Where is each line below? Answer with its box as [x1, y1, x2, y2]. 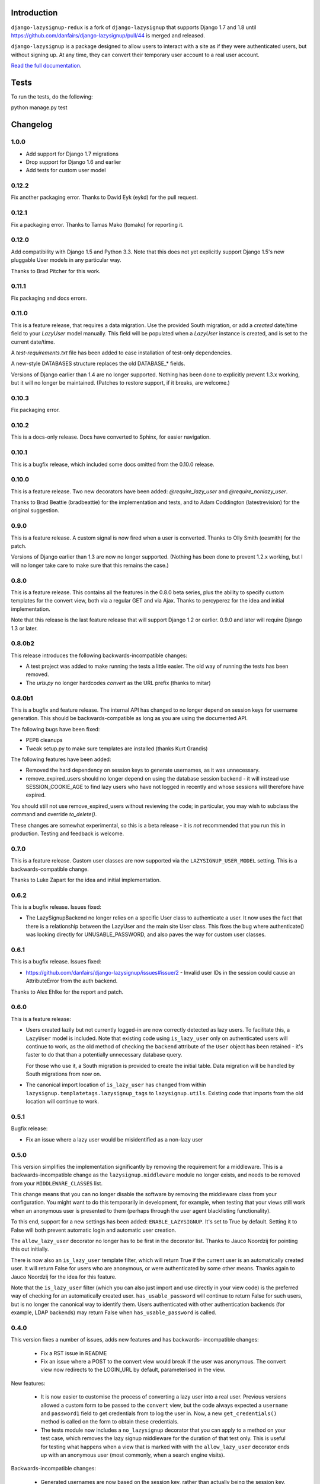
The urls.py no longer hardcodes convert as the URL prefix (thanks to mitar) [25, 679, 211, 686]
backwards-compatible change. [11, 865, 89, 873]
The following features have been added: [11, 756, 111, 763]
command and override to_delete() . [11, 811, 97, 818]
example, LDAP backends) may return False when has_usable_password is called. [11, 1309, 216, 1316]
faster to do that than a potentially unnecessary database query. [25, 1051, 183, 1058]
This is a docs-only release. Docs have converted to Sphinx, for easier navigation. [11, 433, 211, 440]
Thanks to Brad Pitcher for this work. [11, 267, 101, 274]
